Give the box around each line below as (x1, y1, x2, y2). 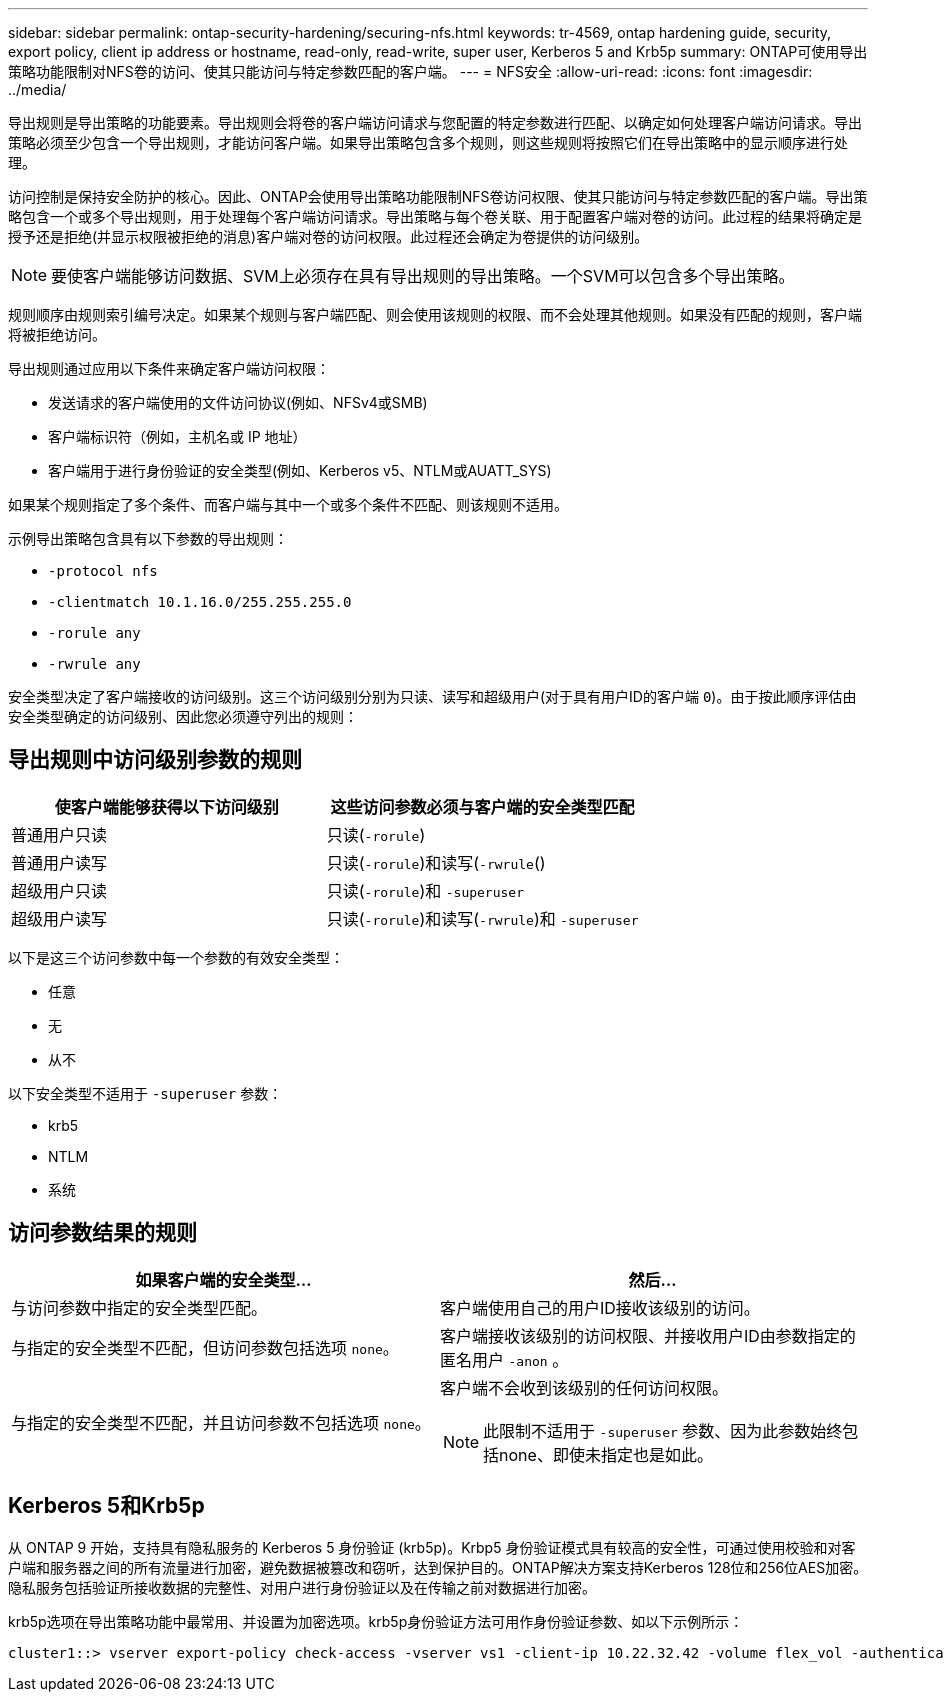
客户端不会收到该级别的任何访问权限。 (440, 1377, 729, 1398)
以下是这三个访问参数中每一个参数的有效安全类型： (8, 948, 344, 966)
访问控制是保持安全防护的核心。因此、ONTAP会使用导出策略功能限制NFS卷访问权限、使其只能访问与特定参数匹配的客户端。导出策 (8, 188, 868, 205)
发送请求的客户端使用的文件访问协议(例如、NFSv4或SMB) (48, 394, 428, 411)
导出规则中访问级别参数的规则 (8, 747, 302, 773)
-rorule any (48, 625, 141, 641)
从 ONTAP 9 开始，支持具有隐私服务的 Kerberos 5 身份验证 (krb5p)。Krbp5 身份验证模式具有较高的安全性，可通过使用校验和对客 (8, 1538, 856, 1556)
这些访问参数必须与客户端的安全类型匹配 (330, 796, 635, 817)
